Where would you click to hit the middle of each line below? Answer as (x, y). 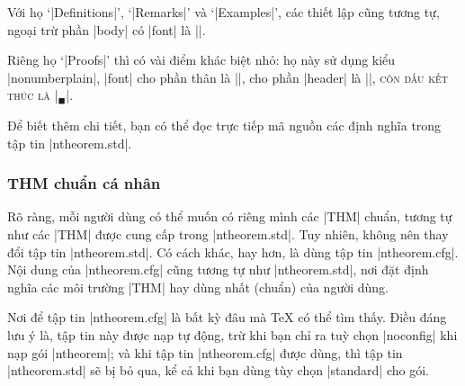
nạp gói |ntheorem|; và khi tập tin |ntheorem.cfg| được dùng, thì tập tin (205, 352)
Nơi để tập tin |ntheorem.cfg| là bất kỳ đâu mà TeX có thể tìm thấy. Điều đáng (227, 317)
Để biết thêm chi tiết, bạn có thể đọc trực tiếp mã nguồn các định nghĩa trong (224, 125)
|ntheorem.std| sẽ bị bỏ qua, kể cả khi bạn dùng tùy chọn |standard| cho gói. (218, 370)
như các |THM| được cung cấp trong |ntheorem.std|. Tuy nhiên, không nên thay (228, 233)
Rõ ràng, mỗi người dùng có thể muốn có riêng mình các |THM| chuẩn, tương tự (230, 216)
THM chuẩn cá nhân (84, 183)
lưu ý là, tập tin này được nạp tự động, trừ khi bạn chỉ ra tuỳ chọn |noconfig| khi (232, 334)
